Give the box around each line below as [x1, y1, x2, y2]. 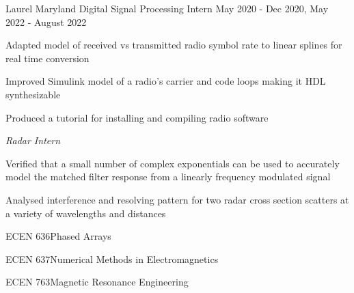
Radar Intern [5, 133, 61, 148]
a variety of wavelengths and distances [5, 206, 166, 220]
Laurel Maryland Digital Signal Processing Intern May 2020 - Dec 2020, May [5, 1, 329, 15]
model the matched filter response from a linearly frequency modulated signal [5, 169, 331, 184]
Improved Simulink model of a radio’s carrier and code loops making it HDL [5, 74, 326, 88]
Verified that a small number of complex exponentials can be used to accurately [5, 156, 340, 170]
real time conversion [5, 51, 90, 65]
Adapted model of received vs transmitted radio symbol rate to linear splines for [5, 38, 342, 52]
